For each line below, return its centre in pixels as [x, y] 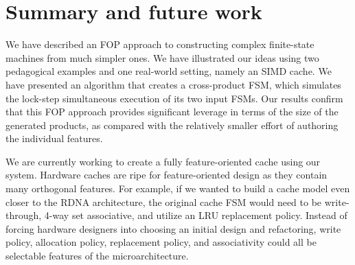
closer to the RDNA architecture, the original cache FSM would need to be [164, 201]
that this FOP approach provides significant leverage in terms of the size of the [172, 112]
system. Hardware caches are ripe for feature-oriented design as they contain [167, 175]
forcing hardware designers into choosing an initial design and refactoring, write [173, 228]
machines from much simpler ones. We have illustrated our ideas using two [162, 57]
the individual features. [54, 138]
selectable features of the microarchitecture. [97, 256]
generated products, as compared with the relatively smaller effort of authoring [172, 125]
